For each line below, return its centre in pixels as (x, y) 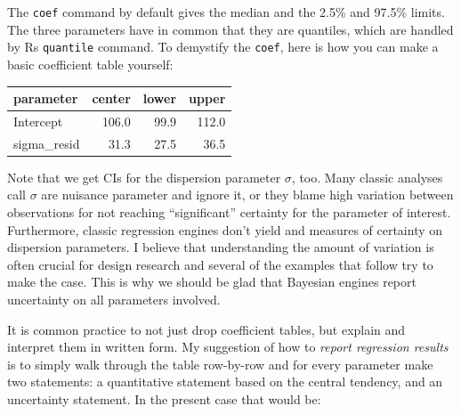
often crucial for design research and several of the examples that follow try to (220, 264)
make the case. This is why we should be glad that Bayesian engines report (212, 282)
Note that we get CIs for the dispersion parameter (144, 177)
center (111, 98)
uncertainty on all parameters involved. (114, 299)
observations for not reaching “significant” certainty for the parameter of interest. (229, 211)
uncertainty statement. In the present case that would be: (164, 398)
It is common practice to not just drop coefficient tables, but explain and (206, 329)
